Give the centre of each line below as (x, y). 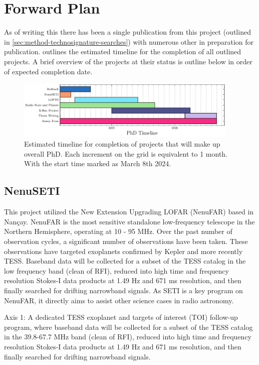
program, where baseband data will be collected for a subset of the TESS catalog (128, 327)
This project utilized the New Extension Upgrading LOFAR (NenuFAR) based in (129, 212)
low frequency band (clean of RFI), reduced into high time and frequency (116, 270)
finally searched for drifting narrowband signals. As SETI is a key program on (123, 290)
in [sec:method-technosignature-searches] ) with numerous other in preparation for (129, 41)
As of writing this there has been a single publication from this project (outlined (127, 32)
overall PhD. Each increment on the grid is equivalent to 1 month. (126, 153)
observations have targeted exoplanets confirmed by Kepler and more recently (123, 251)
